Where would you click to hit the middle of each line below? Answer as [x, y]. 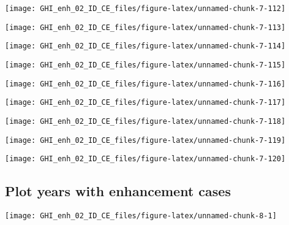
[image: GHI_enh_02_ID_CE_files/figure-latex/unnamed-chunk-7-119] [145, 140]
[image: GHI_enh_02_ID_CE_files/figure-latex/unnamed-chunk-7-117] [145, 103]
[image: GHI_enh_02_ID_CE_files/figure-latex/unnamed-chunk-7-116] [145, 84]
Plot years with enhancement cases [118, 191]
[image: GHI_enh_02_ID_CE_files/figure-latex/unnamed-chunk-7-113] [145, 27]
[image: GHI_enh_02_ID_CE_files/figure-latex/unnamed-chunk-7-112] [145, 9]
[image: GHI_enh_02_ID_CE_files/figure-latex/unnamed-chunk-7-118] [145, 121]
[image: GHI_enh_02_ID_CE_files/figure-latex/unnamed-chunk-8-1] [141, 216]
